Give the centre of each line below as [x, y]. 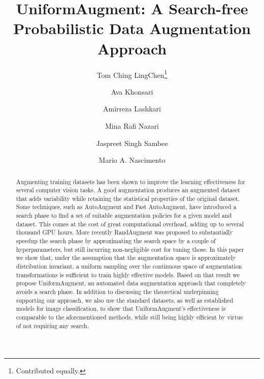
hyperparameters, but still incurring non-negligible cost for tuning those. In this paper [130, 249]
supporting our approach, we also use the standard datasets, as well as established [125, 300]
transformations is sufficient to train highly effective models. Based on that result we [128, 274]
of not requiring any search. [52, 325]
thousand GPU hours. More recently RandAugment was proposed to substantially [124, 232]
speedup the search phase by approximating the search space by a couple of [116, 241]
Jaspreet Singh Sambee [132, 143]
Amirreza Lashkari [132, 109]
